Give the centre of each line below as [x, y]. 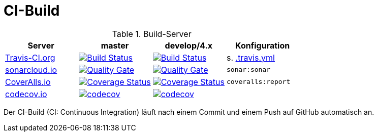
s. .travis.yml [250, 57]
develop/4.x [189, 45]
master [115, 45]
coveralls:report [258, 82]
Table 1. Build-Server [152, 34]
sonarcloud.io [31, 70]
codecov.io [26, 94]
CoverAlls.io [28, 82]
